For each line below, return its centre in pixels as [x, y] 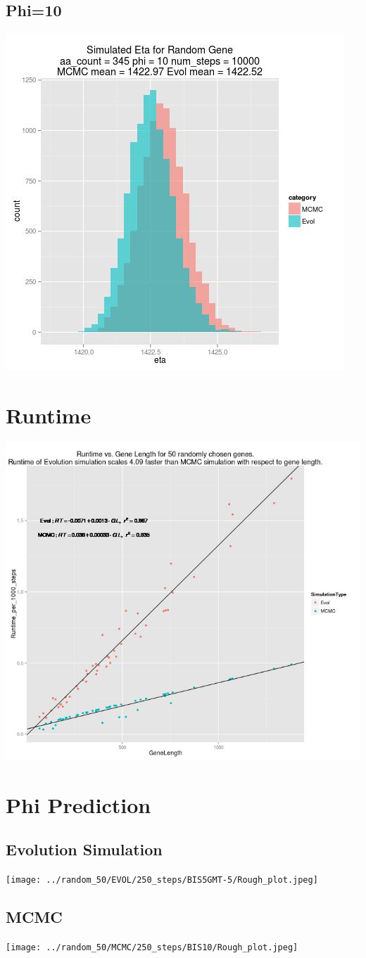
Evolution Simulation [84, 849]
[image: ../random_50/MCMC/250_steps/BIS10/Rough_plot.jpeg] [152, 947]
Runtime [49, 415]
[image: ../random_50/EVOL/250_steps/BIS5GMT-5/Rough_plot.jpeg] [162, 880]
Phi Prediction [78, 804]
